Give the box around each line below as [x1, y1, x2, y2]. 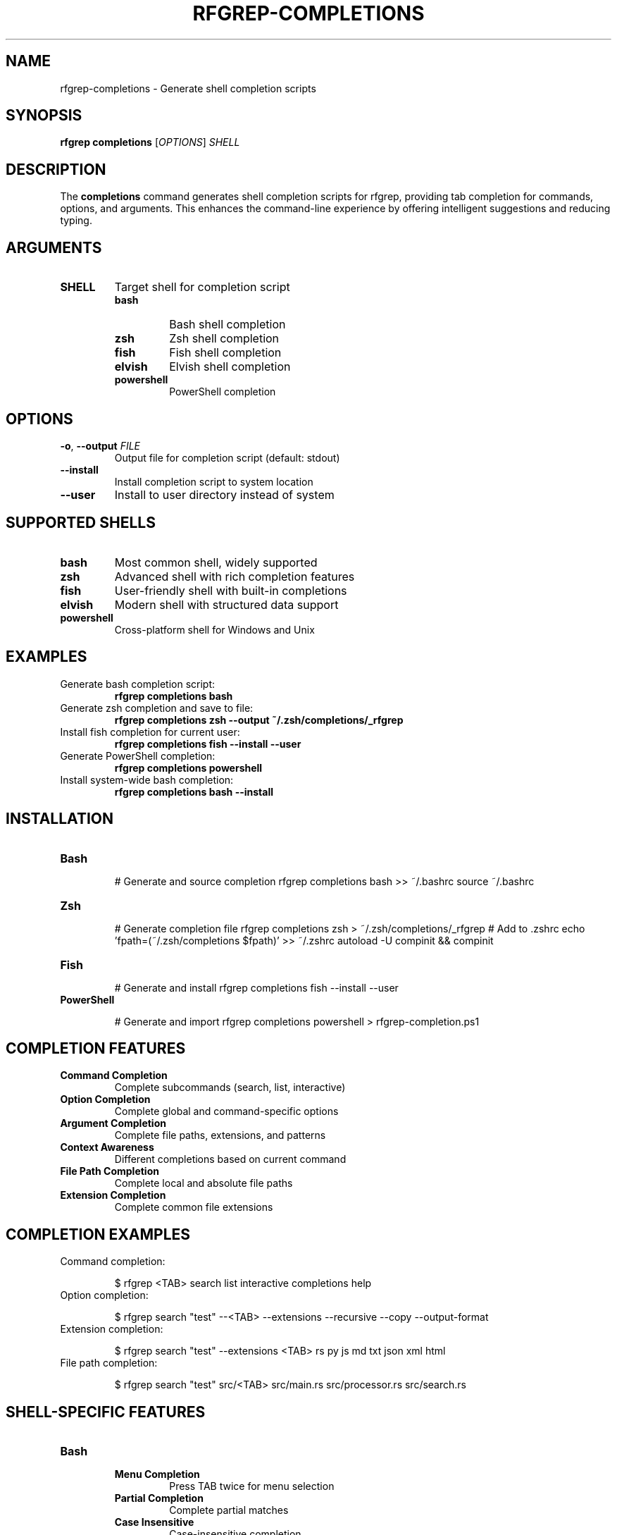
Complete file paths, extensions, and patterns [114, 1129, 326, 1142]
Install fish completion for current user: [60, 725, 240, 738]
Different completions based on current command [114, 1153, 347, 1166]
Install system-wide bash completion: [60, 773, 234, 786]
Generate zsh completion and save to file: [60, 701, 254, 714]
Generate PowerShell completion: [60, 749, 216, 762]
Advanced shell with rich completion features [114, 569, 355, 584]
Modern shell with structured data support [114, 597, 339, 612]
